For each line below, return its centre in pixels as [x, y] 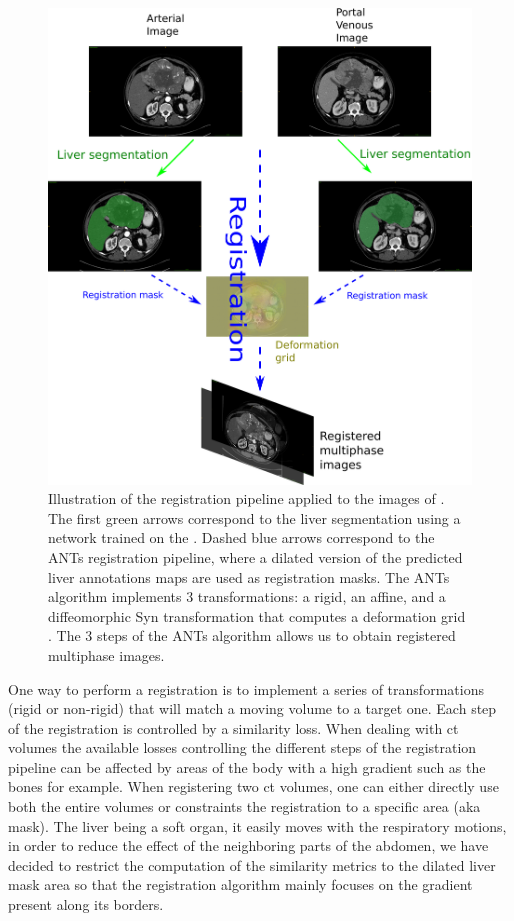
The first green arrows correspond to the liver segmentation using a [254, 517]
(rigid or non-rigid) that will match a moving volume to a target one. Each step [252, 708]
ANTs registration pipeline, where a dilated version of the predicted [255, 556]
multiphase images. [106, 654]
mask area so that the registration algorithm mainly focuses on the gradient [240, 884]
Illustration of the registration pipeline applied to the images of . [246, 498]
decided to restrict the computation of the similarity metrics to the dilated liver [252, 864]
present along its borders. [86, 904]
